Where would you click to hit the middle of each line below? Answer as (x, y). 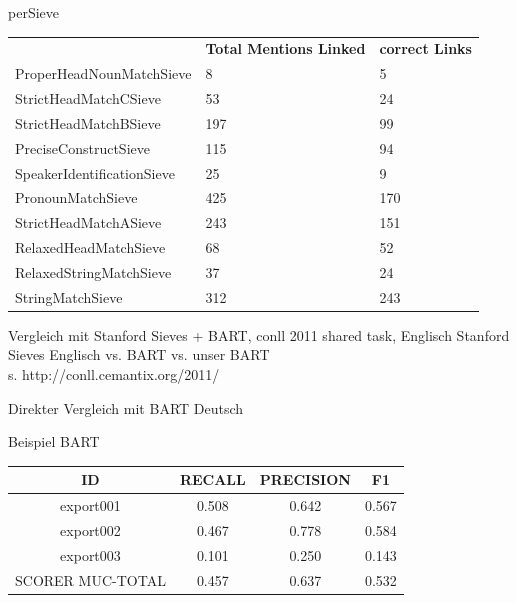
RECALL (212, 479)
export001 (90, 505)
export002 (90, 530)
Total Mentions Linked (285, 48)
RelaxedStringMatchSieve (93, 271)
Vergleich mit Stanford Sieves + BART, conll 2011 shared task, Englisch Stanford (259, 334)
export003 (90, 554)
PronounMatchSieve (76, 197)
